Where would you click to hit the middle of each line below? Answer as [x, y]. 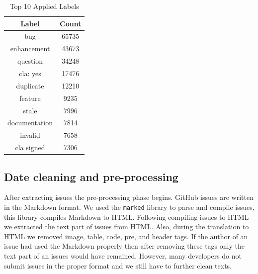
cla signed [30, 147]
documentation [30, 123]
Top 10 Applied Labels [44, 6]
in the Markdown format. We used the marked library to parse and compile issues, [129, 207]
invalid [30, 135]
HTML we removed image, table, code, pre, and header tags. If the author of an [126, 236]
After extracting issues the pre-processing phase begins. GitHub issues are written [129, 197]
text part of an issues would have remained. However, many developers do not [123, 255]
